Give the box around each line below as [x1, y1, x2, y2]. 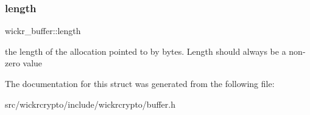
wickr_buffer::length [5, 24, 81, 37]
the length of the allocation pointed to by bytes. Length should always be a [5, 44, 286, 57]
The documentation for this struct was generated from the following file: [5, 77, 275, 89]
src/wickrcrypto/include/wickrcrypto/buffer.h [5, 97, 175, 110]
